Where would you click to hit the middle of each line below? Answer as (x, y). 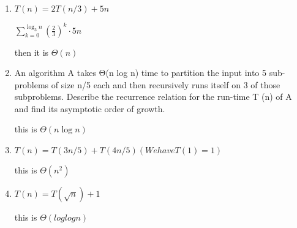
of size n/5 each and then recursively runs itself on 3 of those (166, 84)
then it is (32, 52)
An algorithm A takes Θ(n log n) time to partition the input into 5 (141, 73)
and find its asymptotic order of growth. (90, 108)
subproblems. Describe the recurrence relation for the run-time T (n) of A (153, 97)
